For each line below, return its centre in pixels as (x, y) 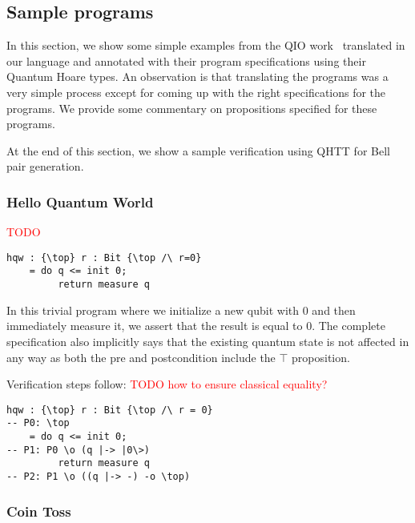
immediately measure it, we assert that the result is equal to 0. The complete (196, 326)
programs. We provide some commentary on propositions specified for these (192, 108)
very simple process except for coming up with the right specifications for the (196, 92)
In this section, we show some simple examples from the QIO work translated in (206, 45)
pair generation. (45, 166)
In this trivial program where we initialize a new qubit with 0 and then (181, 310)
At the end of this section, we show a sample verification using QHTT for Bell (198, 150)
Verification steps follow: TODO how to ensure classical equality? (167, 384)
